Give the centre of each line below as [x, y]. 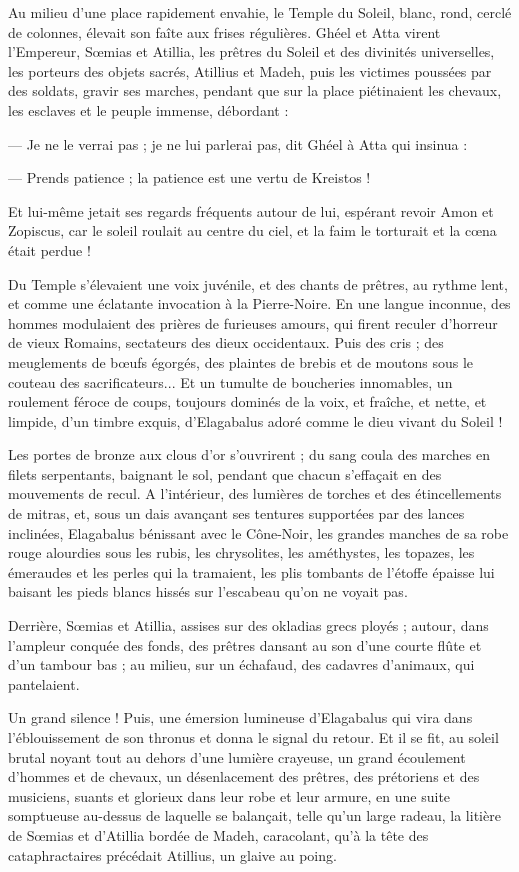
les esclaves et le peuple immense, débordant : [148, 109]
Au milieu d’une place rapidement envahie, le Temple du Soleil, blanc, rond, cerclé [260, 12]
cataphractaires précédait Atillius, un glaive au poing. [172, 854]
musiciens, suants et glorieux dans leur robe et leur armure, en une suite [229, 795]
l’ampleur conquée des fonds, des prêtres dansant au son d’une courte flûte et [245, 644]
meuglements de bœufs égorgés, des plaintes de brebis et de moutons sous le [241, 361]
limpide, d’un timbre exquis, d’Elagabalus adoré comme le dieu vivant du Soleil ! [255, 420]
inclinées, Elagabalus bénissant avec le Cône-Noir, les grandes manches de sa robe [258, 532]
